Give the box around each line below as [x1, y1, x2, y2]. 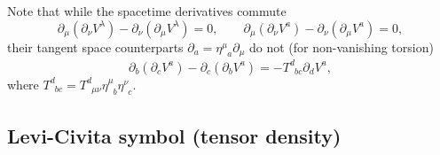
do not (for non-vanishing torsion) [248, 37, 434, 56]
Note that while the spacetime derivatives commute [7, 2, 287, 19]
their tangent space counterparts [7, 37, 184, 56]
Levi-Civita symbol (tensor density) [7, 122, 342, 150]
